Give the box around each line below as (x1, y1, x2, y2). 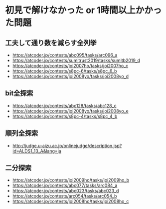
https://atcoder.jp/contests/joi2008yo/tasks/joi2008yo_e (12, 108, 129, 114)
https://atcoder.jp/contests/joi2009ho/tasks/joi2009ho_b (12, 177, 130, 183)
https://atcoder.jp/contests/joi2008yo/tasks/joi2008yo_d (12, 73, 129, 79)
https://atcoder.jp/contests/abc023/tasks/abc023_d (12, 188, 119, 194)
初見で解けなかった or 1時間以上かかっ (5, 4, 162, 16)
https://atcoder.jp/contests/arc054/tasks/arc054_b (12, 193, 117, 199)
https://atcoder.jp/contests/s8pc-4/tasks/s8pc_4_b (12, 113, 118, 119)
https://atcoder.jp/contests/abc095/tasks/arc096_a (12, 52, 118, 58)
